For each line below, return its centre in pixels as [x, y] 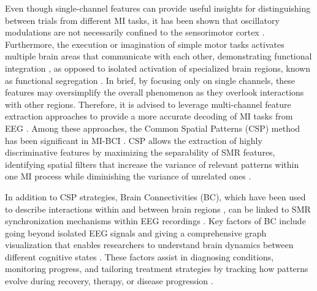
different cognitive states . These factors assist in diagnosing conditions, [139, 256]
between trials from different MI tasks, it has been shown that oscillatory [142, 20]
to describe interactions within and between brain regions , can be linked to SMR [158, 209]
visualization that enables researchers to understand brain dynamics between [149, 245]
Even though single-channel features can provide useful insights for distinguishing [158, 8]
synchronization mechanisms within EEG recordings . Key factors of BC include [155, 221]
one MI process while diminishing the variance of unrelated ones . [128, 176]
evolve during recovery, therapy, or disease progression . [109, 281]
